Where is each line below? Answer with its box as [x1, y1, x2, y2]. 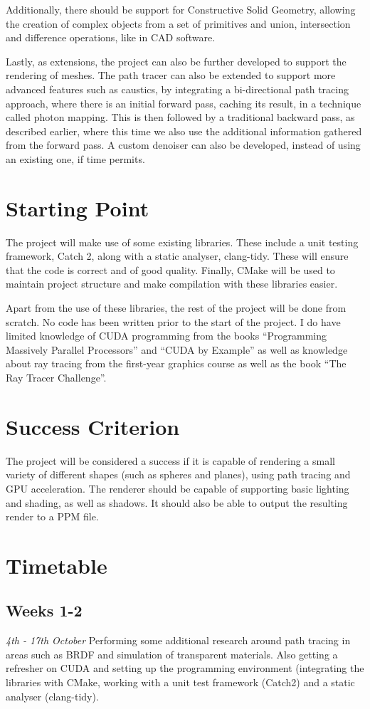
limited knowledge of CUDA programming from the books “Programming [6, 328, 327, 343]
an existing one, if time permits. [6, 151, 145, 166]
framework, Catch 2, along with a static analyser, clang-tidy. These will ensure [6, 248, 349, 263]
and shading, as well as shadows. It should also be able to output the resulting [6, 495, 348, 510]
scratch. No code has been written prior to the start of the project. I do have [6, 314, 341, 329]
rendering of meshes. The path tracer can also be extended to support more [6, 68, 336, 83]
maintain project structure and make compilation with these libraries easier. [6, 276, 338, 291]
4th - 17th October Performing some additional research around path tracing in [6, 633, 351, 648]
